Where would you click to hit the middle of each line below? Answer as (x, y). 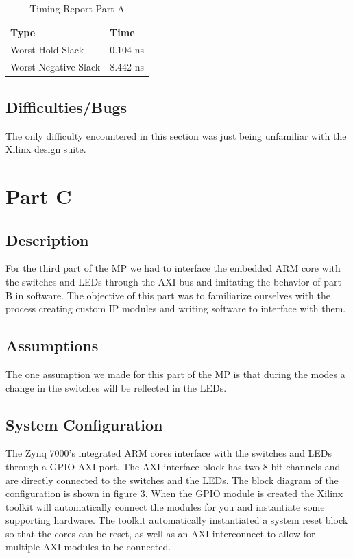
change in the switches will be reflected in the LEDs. (116, 387)
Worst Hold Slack (47, 50)
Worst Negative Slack (56, 67)
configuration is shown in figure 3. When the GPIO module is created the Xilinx (174, 493)
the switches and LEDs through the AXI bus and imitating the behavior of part (173, 281)
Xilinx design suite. (46, 149)
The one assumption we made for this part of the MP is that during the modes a (175, 373)
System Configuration (84, 424)
